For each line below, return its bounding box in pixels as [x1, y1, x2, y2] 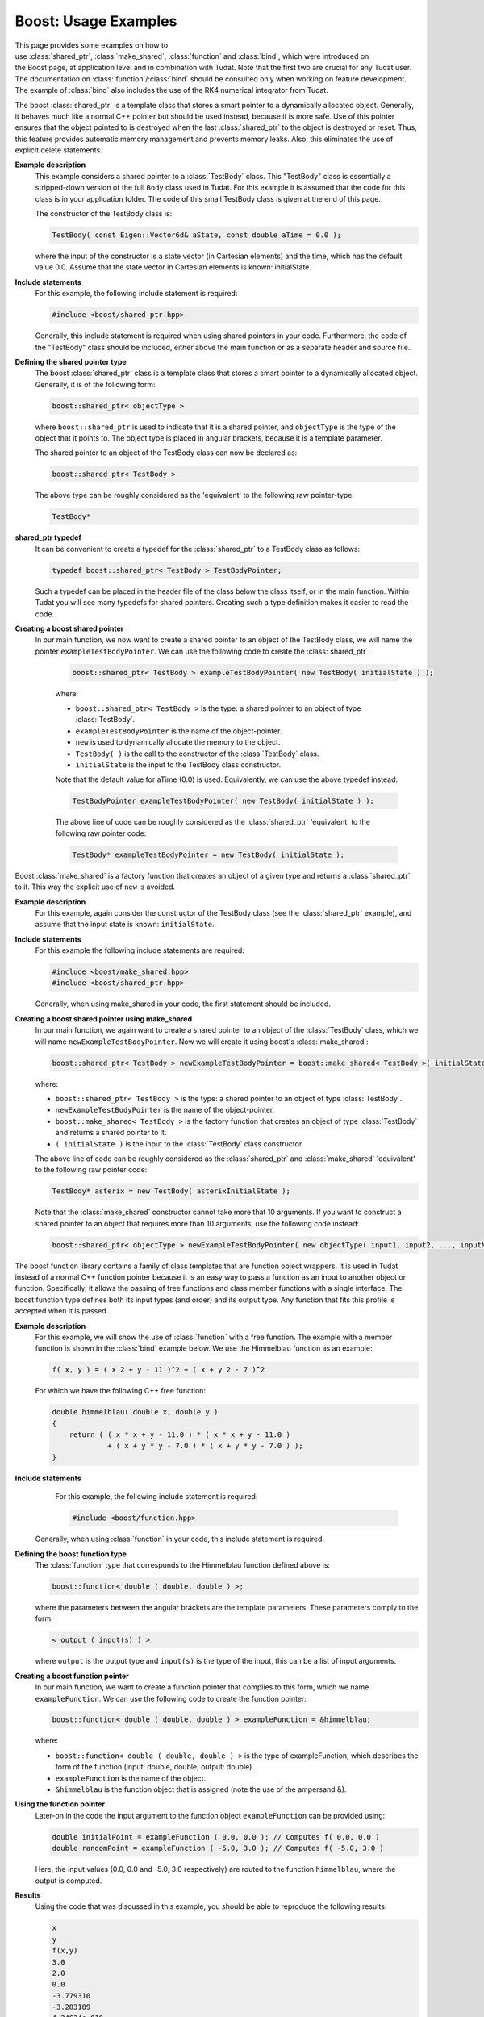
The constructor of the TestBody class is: [35, 209, 173, 219]
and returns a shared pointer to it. [55, 1128, 167, 1138]
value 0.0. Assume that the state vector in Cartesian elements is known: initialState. [35, 262, 312, 272]
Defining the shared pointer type [15, 357, 127, 366]
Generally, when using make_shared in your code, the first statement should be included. [35, 999, 331, 1008]
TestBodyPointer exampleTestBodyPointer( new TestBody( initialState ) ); [72, 796, 375, 806]
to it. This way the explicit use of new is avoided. [15, 882, 175, 892]
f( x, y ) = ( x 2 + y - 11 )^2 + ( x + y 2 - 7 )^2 [52, 1365, 265, 1375]
